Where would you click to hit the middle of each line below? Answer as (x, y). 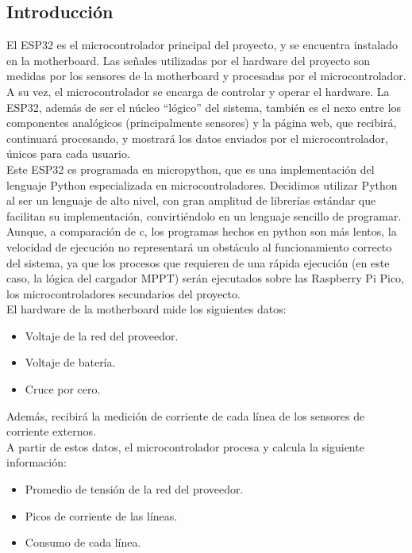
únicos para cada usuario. (68, 154)
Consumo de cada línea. (83, 542)
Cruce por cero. (63, 389)
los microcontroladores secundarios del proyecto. (123, 293)
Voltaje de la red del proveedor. (102, 335)
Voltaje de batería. (70, 362)
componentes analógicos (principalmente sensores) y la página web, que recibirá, (202, 123)
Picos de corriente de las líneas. (101, 515)
